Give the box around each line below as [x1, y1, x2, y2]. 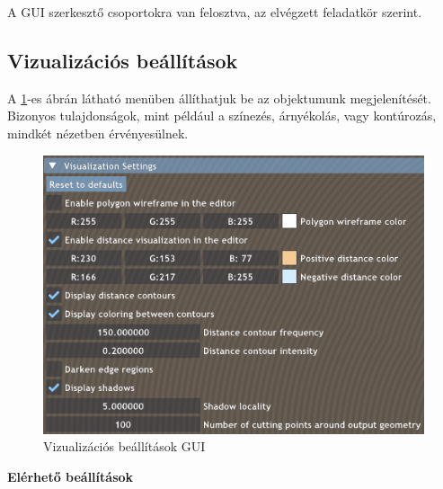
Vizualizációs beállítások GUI [43, 437, 206, 456]
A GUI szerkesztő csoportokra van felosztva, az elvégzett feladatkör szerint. [7, 3, 422, 21]
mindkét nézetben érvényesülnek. [7, 123, 189, 142]
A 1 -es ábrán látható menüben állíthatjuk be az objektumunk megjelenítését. [7, 88, 431, 107]
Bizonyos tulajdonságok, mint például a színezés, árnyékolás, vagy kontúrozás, [7, 106, 437, 125]
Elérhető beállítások [7, 467, 134, 485]
